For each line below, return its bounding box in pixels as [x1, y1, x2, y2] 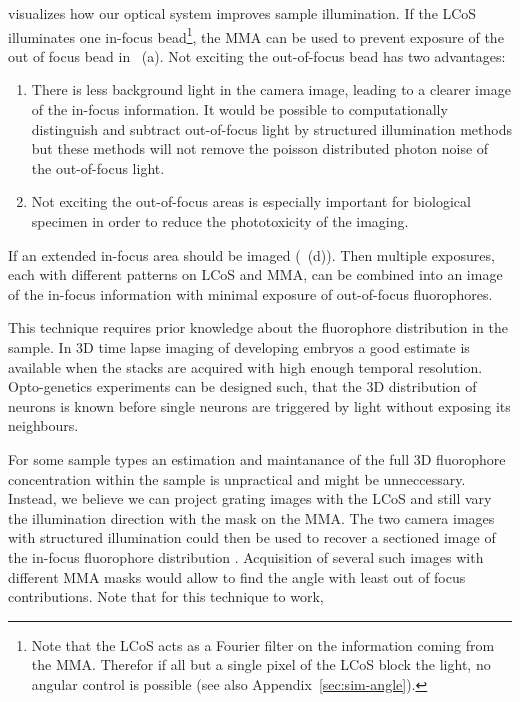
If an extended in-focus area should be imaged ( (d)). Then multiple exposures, [8, 244, 495, 265]
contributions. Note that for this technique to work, [8, 586, 324, 607]
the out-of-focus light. [31, 157, 165, 178]
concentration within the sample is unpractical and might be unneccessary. [8, 468, 466, 489]
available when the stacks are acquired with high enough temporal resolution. [8, 356, 483, 377]
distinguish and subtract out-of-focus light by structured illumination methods [31, 118, 512, 139]
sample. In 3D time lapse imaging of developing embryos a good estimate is [8, 336, 470, 357]
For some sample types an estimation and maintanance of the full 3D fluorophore [8, 448, 506, 469]
